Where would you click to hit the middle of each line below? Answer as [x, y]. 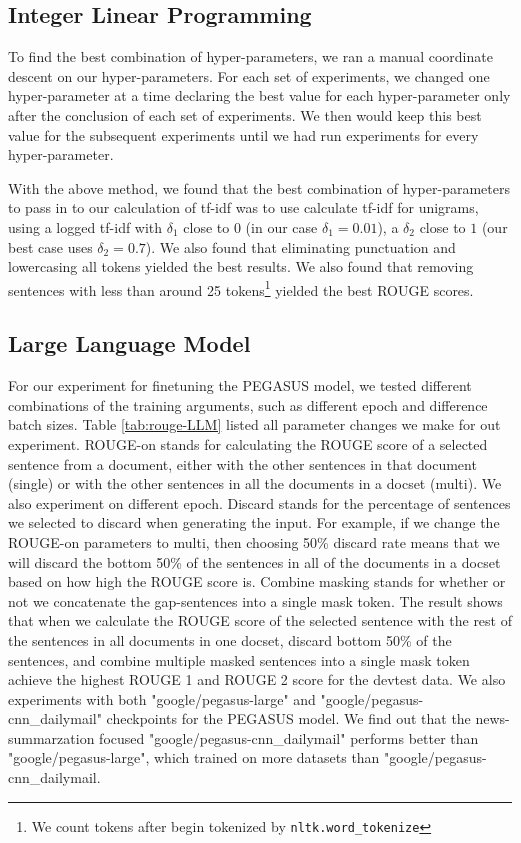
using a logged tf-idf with [85, 226]
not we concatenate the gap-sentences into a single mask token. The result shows [255, 600]
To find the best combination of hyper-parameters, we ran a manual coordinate [250, 56]
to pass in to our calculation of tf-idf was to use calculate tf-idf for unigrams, [243, 207]
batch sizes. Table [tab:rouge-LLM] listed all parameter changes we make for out [254, 424]
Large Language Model [129, 343]
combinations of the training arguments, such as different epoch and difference [248, 404]
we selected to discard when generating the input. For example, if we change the [254, 522]
